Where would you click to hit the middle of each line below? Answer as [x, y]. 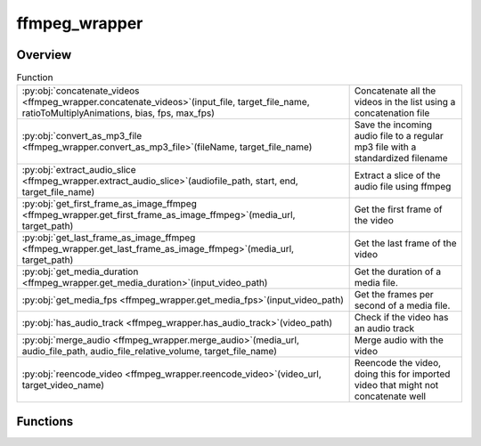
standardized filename [401, 158]
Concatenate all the [395, 91]
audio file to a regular [399, 136]
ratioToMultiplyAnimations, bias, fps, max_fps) [118, 113]
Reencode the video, [397, 363]
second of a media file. [402, 305]
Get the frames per [394, 295]
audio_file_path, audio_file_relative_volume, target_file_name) [150, 352]
